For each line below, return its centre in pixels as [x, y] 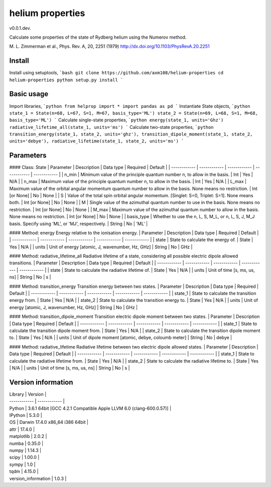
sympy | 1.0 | [23, 464]
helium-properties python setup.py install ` [66, 80]
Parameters [28, 155]
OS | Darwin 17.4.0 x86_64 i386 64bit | [49, 422]
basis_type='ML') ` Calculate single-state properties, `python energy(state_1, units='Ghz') [116, 120]
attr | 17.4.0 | [22, 429]
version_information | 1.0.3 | [38, 478]
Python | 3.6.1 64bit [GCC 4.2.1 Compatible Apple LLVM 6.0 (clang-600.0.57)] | [90, 408]
